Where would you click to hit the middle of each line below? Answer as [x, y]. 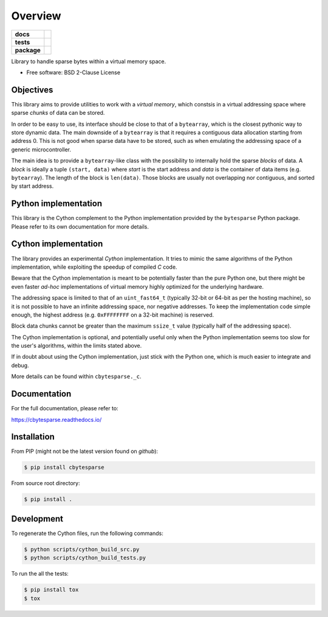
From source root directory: [46, 483]
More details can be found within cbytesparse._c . [77, 376]
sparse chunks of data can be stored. [58, 113]
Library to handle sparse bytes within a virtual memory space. [89, 61]
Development [37, 519]
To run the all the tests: [40, 574]
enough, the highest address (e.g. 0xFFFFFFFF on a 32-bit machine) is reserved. [113, 315]
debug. [20, 365]
